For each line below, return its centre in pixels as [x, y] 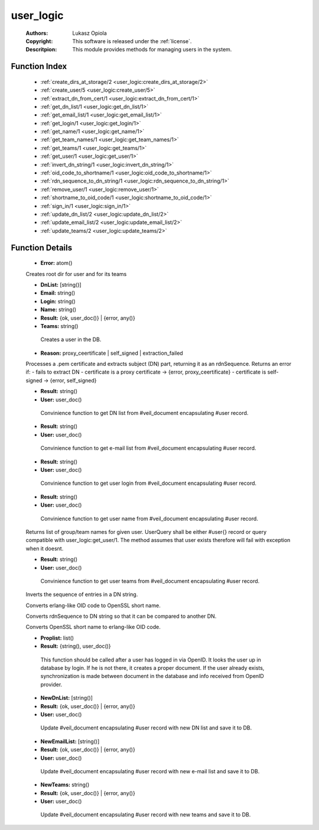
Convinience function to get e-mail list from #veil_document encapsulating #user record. [148, 448]
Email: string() [58, 293]
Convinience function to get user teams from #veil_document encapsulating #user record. [150, 581]
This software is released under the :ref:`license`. [132, 41]
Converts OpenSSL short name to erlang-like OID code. [93, 627]
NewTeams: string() [65, 785]
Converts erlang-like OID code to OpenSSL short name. [93, 605]
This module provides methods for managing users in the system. [152, 50]
